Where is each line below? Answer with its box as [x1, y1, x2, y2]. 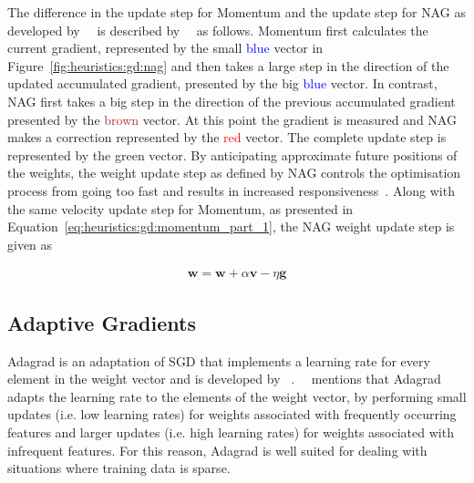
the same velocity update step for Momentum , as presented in [7, 199, 354, 218]
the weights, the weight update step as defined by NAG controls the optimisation [7, 163, 461, 182]
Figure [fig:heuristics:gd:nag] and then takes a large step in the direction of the [7, 56, 449, 75]
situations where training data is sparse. [7, 458, 231, 478]
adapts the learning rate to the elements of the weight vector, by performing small [7, 386, 467, 406]
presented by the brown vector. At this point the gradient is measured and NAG [7, 109, 457, 128]
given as [7, 234, 53, 253]
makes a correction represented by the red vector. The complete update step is [7, 128, 447, 147]
